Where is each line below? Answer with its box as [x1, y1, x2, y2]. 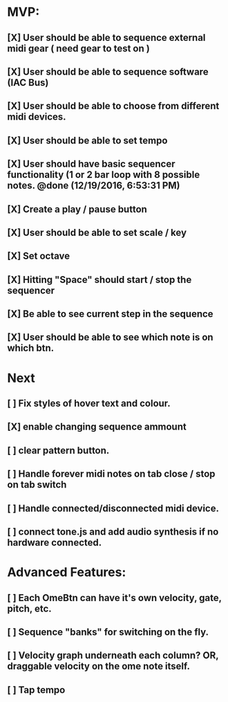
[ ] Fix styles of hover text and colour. [7, 398, 171, 409]
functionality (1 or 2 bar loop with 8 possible [7, 169, 200, 181]
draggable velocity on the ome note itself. [7, 661, 190, 672]
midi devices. [7, 111, 67, 123]
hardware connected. [7, 537, 102, 548]
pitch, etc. [7, 602, 52, 614]
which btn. [7, 342, 55, 354]
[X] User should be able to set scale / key [7, 226, 187, 239]
